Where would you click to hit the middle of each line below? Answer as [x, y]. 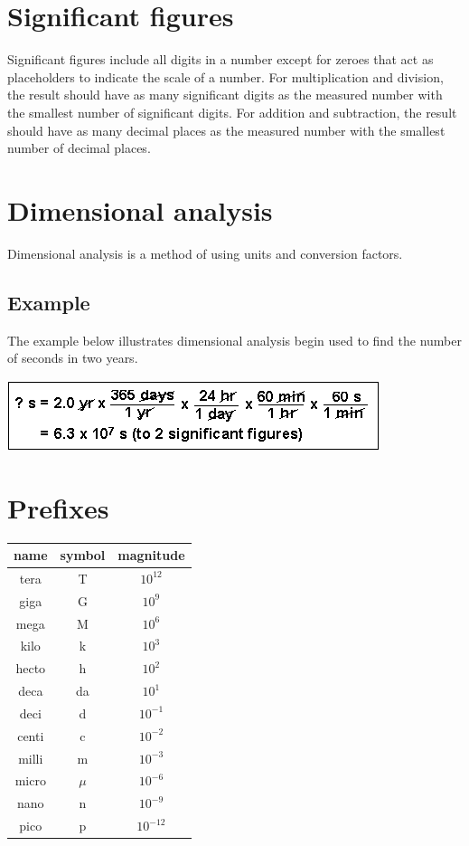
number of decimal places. [79, 148]
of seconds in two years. [73, 358]
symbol [83, 555]
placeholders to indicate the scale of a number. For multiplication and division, [225, 76]
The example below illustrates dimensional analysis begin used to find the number [234, 340]
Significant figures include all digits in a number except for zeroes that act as [220, 59]
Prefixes [58, 507]
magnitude [151, 555]
